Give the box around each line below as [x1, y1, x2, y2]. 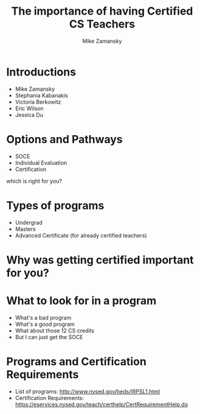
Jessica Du [15, 111, 44, 118]
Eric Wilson [15, 105, 44, 112]
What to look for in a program [6, 293, 157, 307]
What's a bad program [15, 314, 72, 321]
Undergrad [15, 219, 43, 226]
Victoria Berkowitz [15, 98, 61, 105]
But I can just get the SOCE [15, 333, 83, 340]
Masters [15, 225, 36, 233]
